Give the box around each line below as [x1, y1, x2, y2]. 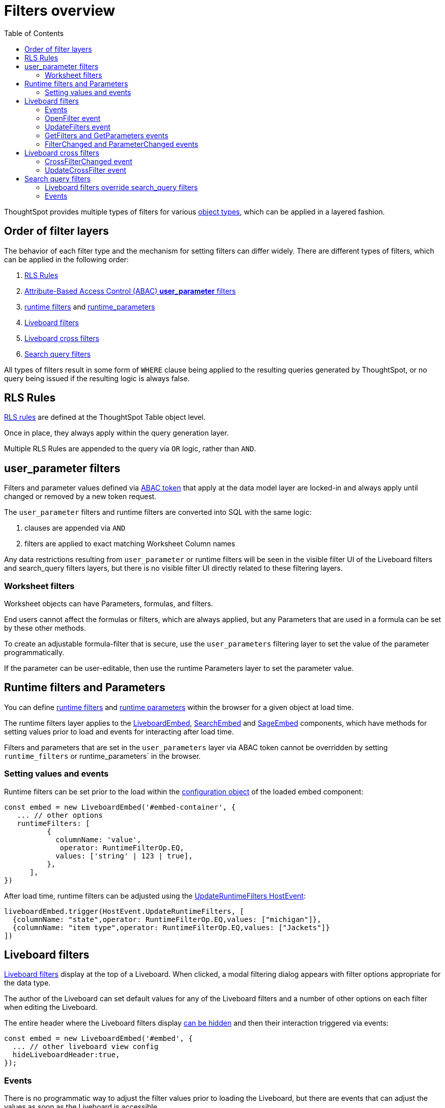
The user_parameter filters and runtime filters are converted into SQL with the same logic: [4, 508, 312, 517]
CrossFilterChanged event [45, 157, 132, 166]
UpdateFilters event [45, 122, 110, 131]
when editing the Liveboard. [4, 1003, 98, 1012]
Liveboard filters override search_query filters [45, 182, 198, 192]
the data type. [4, 978, 51, 988]
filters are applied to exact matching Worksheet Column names [24, 539, 235, 548]
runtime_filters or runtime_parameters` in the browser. [4, 751, 201, 760]
